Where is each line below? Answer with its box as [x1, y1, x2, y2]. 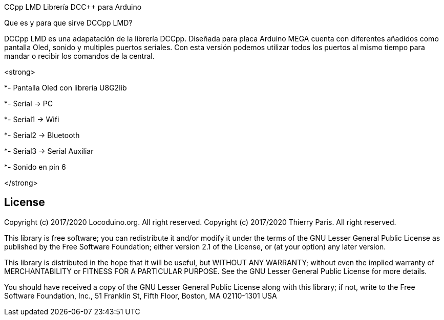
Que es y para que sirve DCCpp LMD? [4, 18, 133, 27]
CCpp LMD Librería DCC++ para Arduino [4, 3, 142, 11]
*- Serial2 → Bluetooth [4, 131, 80, 140]
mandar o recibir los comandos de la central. [4, 52, 155, 60]
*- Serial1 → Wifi [4, 115, 59, 124]
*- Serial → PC [4, 99, 53, 108]
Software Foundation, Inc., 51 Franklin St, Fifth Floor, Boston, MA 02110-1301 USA [4, 291, 277, 300]
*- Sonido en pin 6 [4, 163, 66, 171]
